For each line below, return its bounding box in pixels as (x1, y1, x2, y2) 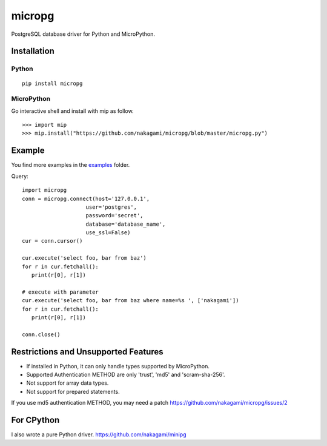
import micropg (22, 187, 67, 194)
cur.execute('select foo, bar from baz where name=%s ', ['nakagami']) (22, 297, 239, 304)
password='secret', (85, 212, 144, 219)
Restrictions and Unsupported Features (11, 346, 163, 357)
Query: (11, 172, 28, 180)
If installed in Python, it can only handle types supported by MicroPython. (26, 362, 210, 370)
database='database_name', (85, 220, 166, 228)
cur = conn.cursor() (22, 237, 83, 245)
